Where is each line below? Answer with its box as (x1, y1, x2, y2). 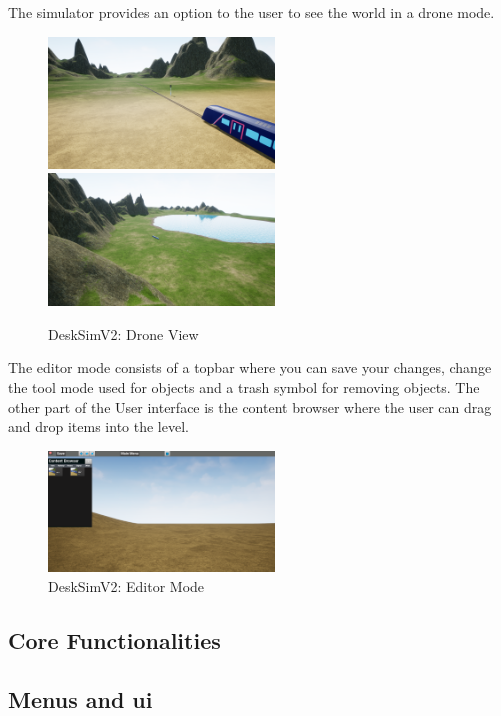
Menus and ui (8, 683, 153, 714)
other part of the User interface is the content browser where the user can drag (8, 396, 492, 417)
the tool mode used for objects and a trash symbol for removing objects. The (8, 376, 480, 397)
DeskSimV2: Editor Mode (48, 575, 205, 596)
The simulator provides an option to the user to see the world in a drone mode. (8, 2, 495, 22)
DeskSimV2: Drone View (48, 323, 199, 344)
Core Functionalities (8, 624, 221, 655)
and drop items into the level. (8, 416, 189, 437)
